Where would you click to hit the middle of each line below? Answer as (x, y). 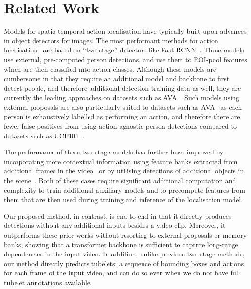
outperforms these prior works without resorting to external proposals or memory (125, 235)
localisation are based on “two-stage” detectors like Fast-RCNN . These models (124, 50)
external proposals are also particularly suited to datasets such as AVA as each (123, 107)
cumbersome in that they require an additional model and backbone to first (117, 78)
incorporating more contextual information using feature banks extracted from (121, 161)
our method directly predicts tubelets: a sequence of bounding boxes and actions (124, 263)
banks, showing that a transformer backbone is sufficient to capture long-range (121, 244)
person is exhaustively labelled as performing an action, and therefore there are (122, 116)
